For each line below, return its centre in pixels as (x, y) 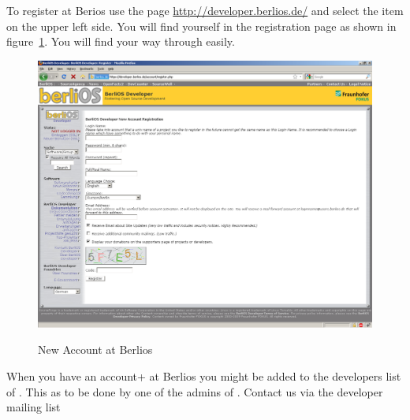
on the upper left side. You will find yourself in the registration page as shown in (201, 26)
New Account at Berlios (95, 349)
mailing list (34, 407)
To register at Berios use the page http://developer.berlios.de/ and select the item (205, 10)
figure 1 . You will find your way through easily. (121, 41)
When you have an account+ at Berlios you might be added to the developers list (204, 376)
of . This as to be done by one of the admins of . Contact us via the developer (195, 391)
